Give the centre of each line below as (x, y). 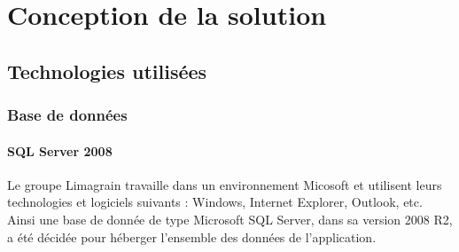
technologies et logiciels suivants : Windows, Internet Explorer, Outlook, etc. (215, 202)
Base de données (67, 115)
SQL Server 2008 (60, 150)
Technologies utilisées (107, 71)
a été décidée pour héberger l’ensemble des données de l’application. (192, 236)
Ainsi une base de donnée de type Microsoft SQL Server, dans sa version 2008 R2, (230, 219)
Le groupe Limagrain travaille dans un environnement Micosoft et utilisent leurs (225, 184)
